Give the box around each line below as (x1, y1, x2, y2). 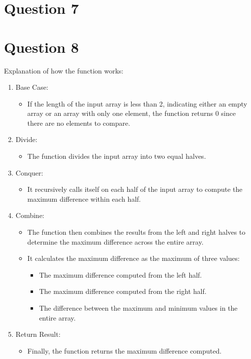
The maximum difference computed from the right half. (39, 286, 207, 296)
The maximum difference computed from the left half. (39, 269, 202, 280)
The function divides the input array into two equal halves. (27, 151, 206, 161)
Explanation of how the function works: (4, 65, 124, 75)
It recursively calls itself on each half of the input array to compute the (27, 184, 243, 194)
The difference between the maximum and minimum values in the (39, 303, 238, 313)
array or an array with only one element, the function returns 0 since (27, 108, 236, 118)
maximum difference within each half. (27, 193, 141, 204)
